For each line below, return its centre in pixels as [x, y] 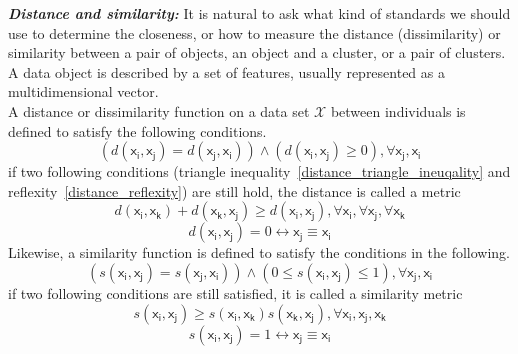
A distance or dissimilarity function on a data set [159, 110]
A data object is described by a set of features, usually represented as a [226, 71]
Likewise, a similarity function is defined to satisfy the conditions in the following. [259, 252]
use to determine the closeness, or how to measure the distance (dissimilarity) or [254, 32]
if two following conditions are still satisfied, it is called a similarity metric [235, 292]
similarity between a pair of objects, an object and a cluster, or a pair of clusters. [257, 52]
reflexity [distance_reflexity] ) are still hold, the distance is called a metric [234, 190]
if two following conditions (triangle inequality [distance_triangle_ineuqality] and [259, 171]
